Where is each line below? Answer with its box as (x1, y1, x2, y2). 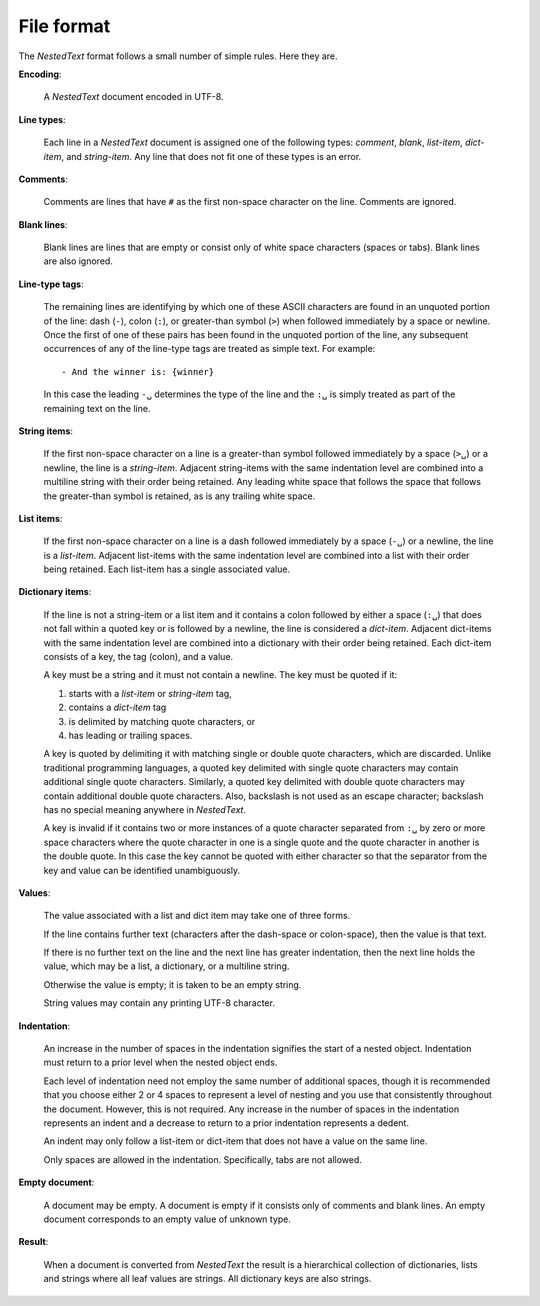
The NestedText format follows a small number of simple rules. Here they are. (18, 50, 339, 62)
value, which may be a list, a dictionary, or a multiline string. (43, 960, 290, 972)
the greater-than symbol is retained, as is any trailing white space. (43, 490, 316, 502)
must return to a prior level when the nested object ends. (43, 1056, 278, 1069)
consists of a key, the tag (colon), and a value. (43, 651, 234, 663)
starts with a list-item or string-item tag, (68, 687, 232, 699)
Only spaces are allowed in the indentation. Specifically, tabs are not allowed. (43, 1153, 362, 1165)
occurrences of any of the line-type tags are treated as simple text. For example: (43, 343, 376, 355)
